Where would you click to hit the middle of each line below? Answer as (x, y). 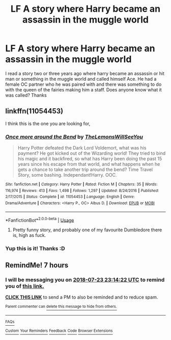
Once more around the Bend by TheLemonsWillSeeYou (74, 137)
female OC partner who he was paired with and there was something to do (83, 84)
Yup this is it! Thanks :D (35, 249)
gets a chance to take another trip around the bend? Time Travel (85, 169)
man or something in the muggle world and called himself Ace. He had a (81, 79)
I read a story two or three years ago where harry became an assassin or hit (85, 73)
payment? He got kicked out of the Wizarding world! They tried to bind (92, 153)
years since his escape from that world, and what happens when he (89, 164)
